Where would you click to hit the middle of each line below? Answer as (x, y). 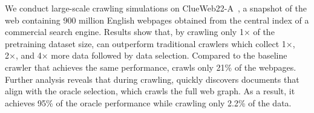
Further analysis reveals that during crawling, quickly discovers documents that (152, 79)
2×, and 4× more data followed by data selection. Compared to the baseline (146, 55)
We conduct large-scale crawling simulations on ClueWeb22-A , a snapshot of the (156, 8)
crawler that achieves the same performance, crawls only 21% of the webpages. (151, 67)
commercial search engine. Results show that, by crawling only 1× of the (140, 32)
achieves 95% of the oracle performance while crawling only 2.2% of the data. (148, 102)
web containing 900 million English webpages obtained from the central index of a (157, 20)
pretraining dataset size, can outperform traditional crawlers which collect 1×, (150, 43)
